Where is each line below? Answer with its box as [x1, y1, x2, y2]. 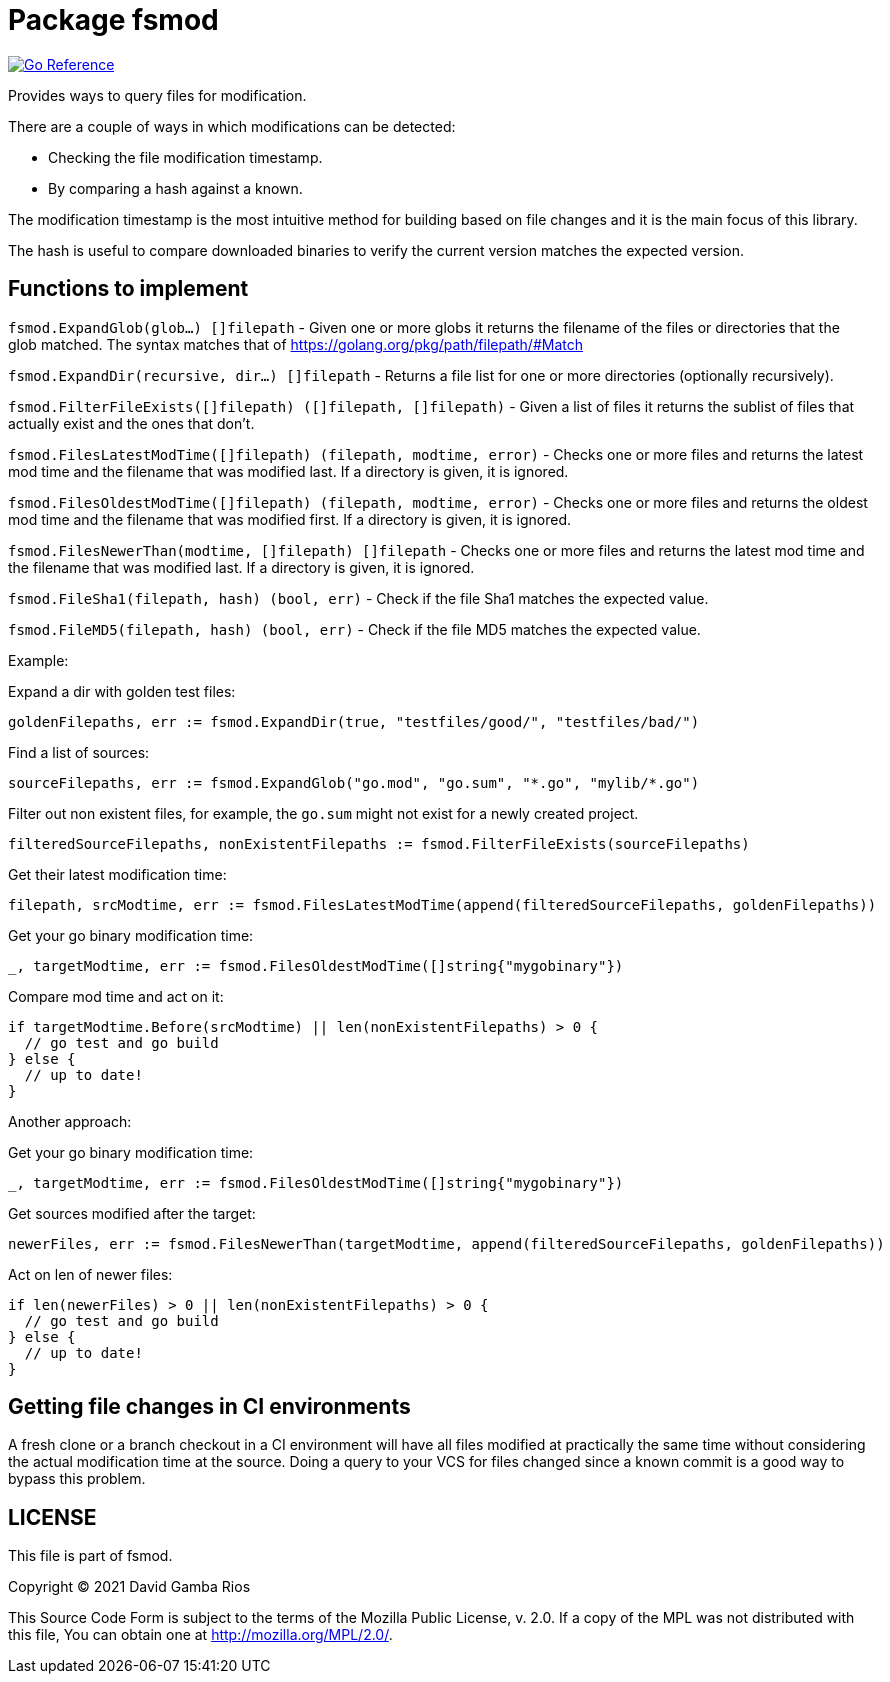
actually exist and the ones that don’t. [8, 414, 255, 432]
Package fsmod [8, 3, 219, 37]
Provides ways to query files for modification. [8, 86, 307, 104]
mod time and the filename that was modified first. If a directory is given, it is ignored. [8, 510, 571, 528]
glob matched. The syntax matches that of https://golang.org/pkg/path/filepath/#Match [8, 335, 584, 353]
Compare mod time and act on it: [8, 987, 224, 1005]
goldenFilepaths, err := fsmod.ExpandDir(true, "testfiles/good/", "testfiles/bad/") [8, 713, 700, 730]
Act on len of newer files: [8, 1265, 173, 1283]
